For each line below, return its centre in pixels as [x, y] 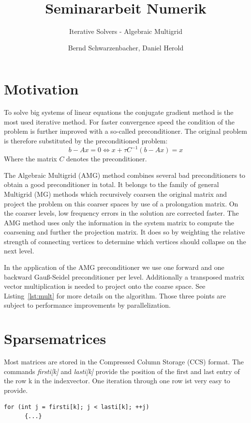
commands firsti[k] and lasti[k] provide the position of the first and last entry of [122, 371]
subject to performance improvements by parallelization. [87, 305]
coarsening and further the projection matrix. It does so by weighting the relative [125, 232]
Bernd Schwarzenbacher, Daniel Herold [126, 47]
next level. [19, 251]
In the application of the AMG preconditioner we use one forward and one [114, 267]
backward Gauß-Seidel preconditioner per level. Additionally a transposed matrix [124, 276]
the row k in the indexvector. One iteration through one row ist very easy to [117, 381]
